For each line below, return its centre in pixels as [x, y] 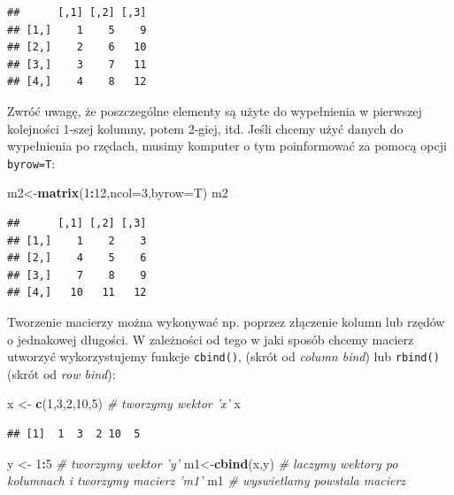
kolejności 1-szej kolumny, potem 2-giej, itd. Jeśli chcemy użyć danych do [205, 128]
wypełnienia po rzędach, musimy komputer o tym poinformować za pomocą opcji [227, 146]
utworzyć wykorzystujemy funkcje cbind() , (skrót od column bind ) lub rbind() [223, 356]
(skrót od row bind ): [62, 373]
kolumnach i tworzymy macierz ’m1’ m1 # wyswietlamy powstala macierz [207, 480]
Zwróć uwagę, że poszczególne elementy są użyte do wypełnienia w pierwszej [215, 110]
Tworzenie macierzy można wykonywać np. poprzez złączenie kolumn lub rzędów [226, 321]
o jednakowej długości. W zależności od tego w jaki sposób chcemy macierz [211, 339]
